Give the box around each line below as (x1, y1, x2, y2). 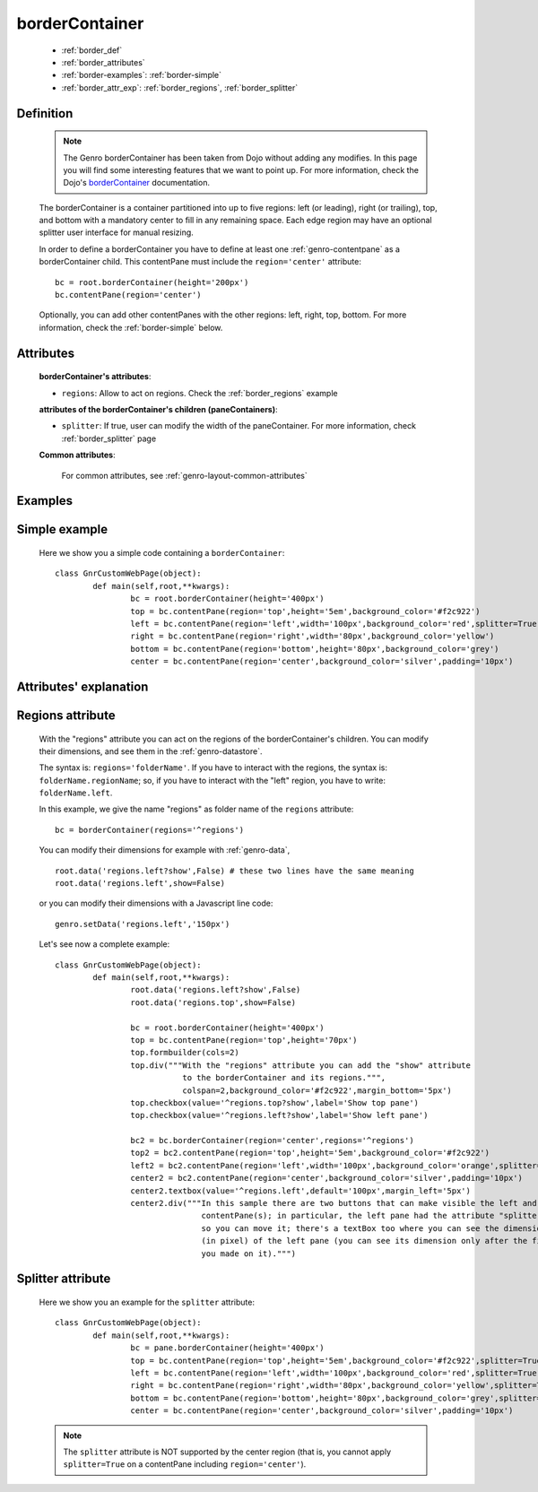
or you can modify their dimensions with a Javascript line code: (39, 898, 273, 909)
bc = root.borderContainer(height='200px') (55, 277, 249, 287)
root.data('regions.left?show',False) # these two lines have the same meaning (55, 865, 414, 876)
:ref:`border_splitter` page (61, 433, 157, 444)
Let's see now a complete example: (39, 939, 170, 950)
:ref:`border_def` (61, 45, 123, 56)
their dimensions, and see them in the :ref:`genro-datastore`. (39, 745, 263, 757)
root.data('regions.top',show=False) (130, 997, 296, 1008)
